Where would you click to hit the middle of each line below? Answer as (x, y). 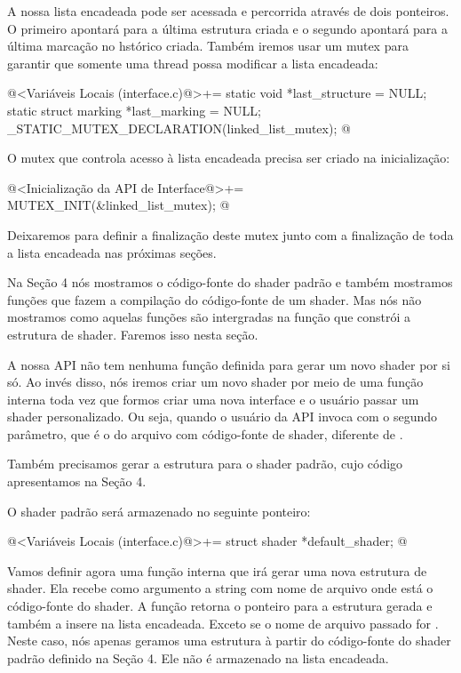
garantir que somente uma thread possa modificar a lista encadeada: (193, 63)
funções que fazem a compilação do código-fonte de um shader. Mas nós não (215, 299)
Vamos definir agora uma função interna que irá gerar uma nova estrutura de (217, 570)
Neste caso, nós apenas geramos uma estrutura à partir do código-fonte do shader (229, 641)
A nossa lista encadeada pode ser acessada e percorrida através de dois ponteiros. (228, 11)
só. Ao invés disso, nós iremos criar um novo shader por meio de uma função (215, 382)
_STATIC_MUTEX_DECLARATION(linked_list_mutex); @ (179, 128)
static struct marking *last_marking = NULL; (134, 110)
